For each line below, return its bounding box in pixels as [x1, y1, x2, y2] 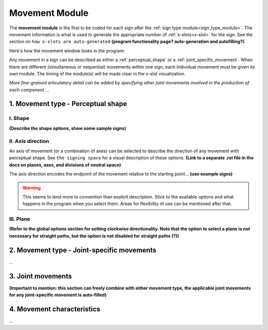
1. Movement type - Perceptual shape [9, 100, 128, 108]
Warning [22, 185, 41, 191]
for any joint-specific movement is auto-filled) [9, 292, 107, 298]
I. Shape [9, 115, 29, 122]
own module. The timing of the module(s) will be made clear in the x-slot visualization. [9, 70, 186, 76]
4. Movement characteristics [9, 305, 101, 313]
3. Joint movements [9, 272, 72, 280]
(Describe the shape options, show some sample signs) [9, 125, 126, 131]
